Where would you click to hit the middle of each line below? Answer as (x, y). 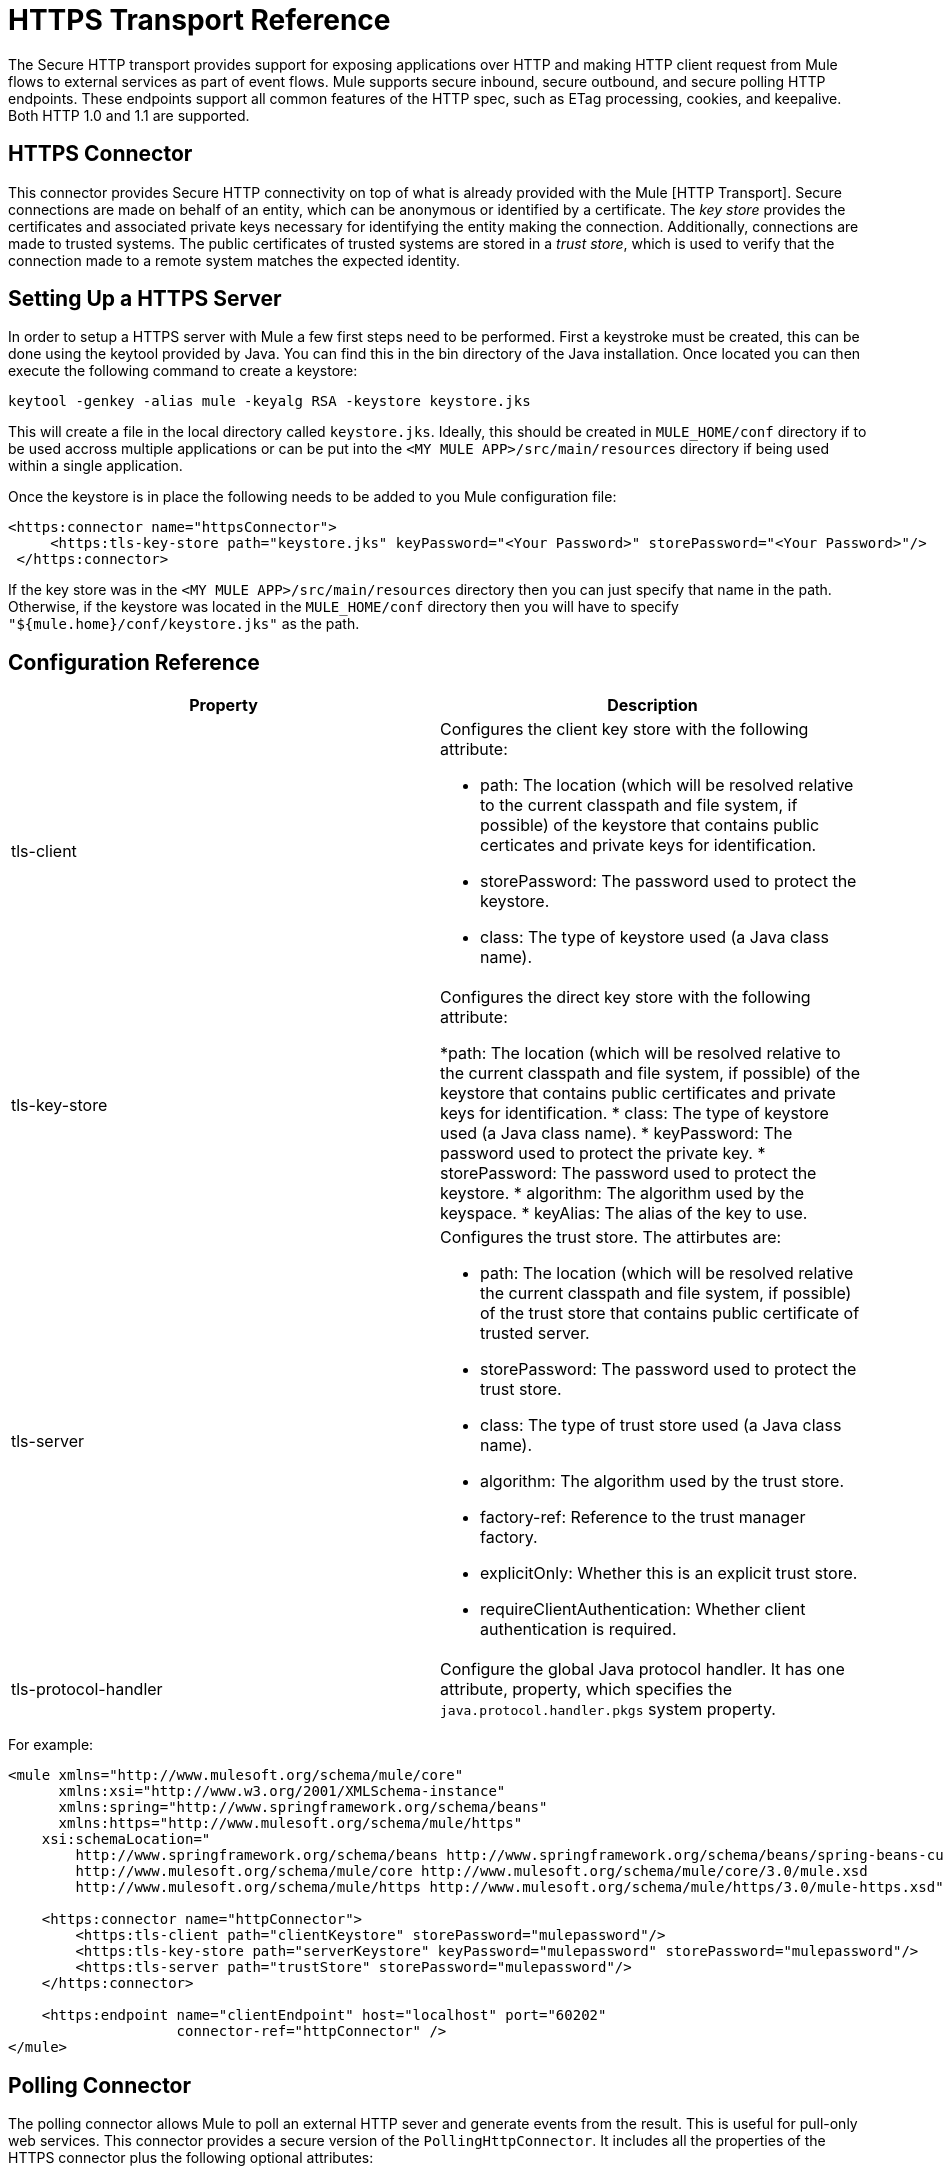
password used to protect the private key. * (603, 1153)
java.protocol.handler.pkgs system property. (608, 1709)
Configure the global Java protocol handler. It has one (642, 1669)
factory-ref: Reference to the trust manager (643, 1517)
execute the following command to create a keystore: (183, 371)
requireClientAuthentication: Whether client (643, 1609)
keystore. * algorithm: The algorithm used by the (622, 1193)
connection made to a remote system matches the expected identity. (234, 260)
